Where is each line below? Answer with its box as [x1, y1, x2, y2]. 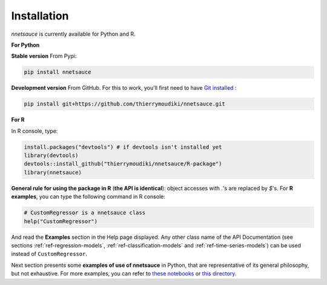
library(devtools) [24, 152, 79, 159]
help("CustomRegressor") [24, 218, 98, 224]
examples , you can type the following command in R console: [11, 193, 166, 200]
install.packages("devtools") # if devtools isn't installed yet [24, 143, 222, 150]
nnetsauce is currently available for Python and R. [11, 30, 136, 38]
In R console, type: [11, 127, 58, 135]
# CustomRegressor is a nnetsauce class [24, 209, 145, 216]
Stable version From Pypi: [11, 52, 77, 60]
